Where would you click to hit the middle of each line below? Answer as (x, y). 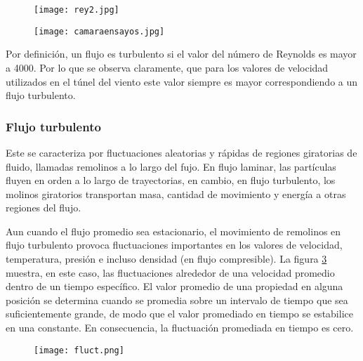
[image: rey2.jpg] (77, 10)
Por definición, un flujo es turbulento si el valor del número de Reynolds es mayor (181, 54)
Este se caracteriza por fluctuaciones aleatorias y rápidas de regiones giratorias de (181, 152)
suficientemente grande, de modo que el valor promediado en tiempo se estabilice (179, 314)
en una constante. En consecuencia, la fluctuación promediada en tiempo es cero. (180, 328)
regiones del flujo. (44, 208)
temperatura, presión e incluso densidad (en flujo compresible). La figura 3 (166, 259)
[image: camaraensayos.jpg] (99, 31)
